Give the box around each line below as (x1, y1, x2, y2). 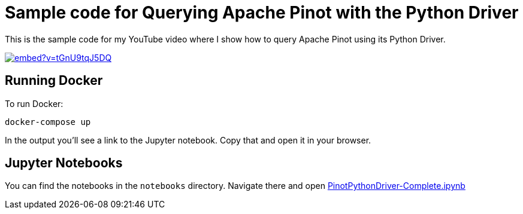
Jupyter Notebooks (5, 155, 123, 171)
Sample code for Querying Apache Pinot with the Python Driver (5, 2, 519, 23)
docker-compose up (5, 117, 91, 127)
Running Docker (5, 73, 103, 88)
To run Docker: (5, 98, 64, 109)
